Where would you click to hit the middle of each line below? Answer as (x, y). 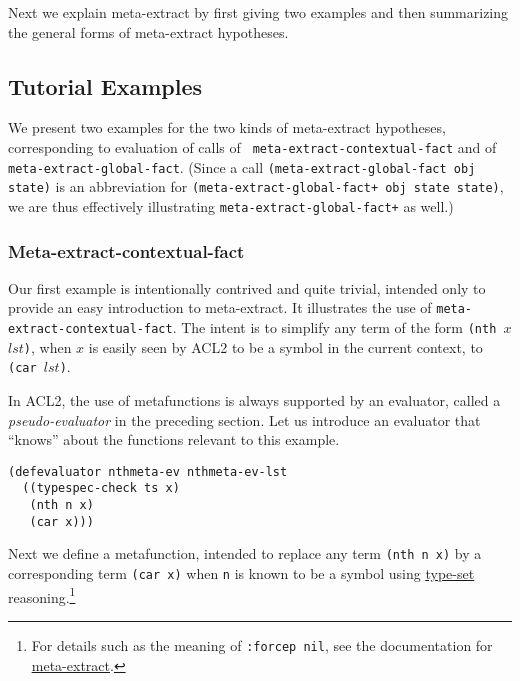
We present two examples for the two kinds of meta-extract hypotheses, (227, 127)
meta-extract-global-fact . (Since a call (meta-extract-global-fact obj (242, 166)
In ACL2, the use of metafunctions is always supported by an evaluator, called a (254, 400)
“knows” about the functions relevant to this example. (174, 439)
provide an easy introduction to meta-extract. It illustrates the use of (220, 307)
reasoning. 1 (42, 595)
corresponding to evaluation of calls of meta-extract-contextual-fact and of (252, 146)
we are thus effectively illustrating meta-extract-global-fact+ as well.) (231, 205)
